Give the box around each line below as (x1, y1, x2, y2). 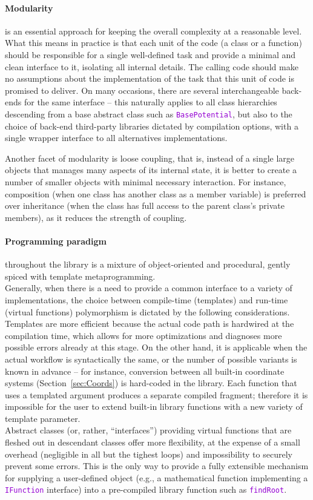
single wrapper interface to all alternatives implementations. (5, 131, 228, 144)
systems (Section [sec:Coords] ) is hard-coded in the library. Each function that (5, 377, 297, 389)
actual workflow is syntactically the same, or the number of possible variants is (5, 352, 297, 365)
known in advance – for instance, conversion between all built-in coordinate (5, 364, 285, 377)
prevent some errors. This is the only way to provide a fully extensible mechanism (5, 459, 309, 472)
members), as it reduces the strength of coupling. (5, 211, 187, 223)
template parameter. (5, 412, 81, 424)
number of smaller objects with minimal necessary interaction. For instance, (5, 175, 286, 188)
